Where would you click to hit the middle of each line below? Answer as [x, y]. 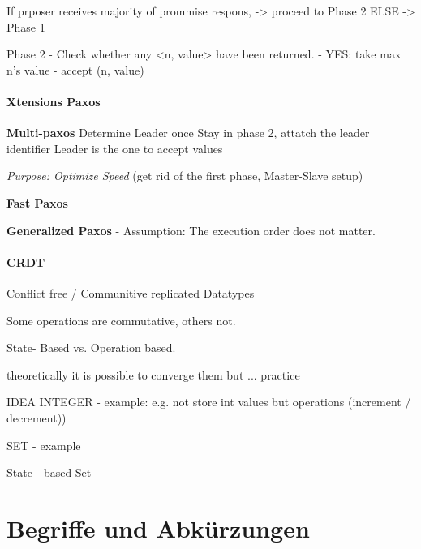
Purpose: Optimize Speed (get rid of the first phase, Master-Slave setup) [185, 176]
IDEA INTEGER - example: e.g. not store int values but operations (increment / [209, 402]
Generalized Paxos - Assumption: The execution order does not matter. [191, 230]
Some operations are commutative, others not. [121, 320]
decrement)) [37, 417]
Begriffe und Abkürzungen [158, 528]
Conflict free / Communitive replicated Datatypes [131, 292]
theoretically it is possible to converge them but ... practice [153, 374]
